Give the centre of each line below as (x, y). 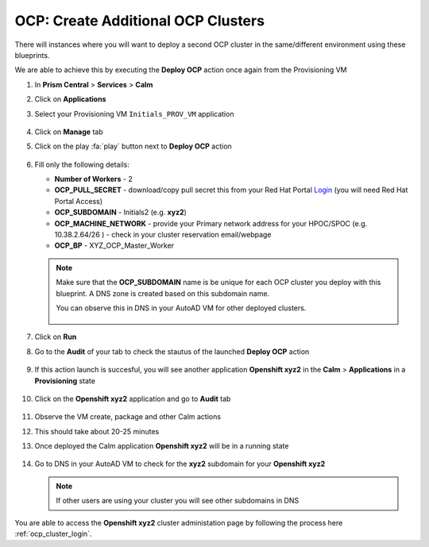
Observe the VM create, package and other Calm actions (128, 417)
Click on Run (56, 337)
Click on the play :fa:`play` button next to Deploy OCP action (133, 146)
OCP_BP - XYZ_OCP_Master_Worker (114, 245)
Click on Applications (70, 99)
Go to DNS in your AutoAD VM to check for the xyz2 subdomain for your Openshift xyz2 (180, 464)
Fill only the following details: (82, 164)
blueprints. (32, 55)
